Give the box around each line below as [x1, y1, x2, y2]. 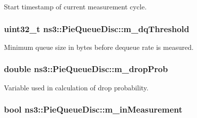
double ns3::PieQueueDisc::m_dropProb [4, 63, 168, 75]
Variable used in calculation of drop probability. [4, 82, 149, 92]
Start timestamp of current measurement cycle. [4, 1, 147, 11]
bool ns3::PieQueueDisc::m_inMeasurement [4, 103, 183, 116]
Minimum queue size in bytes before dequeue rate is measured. [4, 41, 194, 52]
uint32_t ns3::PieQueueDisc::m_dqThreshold [4, 22, 190, 35]
